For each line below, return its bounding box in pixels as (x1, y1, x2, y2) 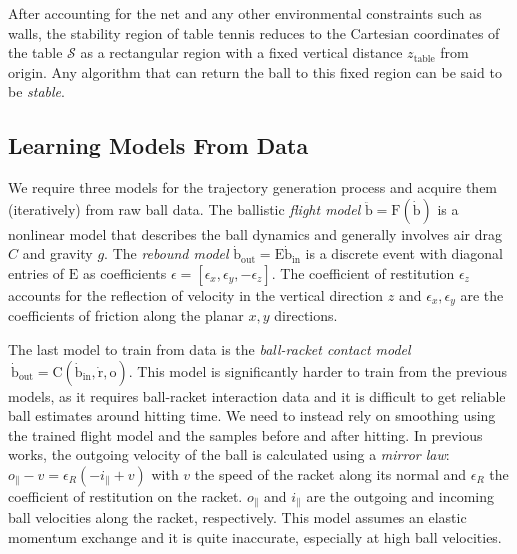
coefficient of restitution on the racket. (8, 485, 243, 506)
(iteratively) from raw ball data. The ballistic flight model (8, 198, 361, 219)
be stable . (8, 81, 65, 102)
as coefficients (82, 262, 167, 283)
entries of (8, 262, 65, 283)
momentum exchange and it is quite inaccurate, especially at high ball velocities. (8, 527, 502, 548)
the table (8, 42, 63, 63)
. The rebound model (104, 243, 229, 264)
